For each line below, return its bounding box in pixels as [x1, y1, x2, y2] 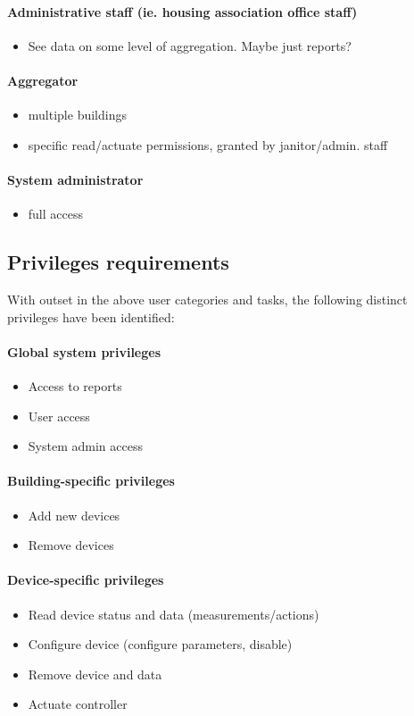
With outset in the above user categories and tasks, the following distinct [7, 289, 408, 308]
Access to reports [28, 376, 122, 395]
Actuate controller [28, 695, 128, 713]
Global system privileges [7, 342, 161, 361]
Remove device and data [28, 664, 162, 683]
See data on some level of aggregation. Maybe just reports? [28, 36, 352, 54]
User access [28, 406, 90, 425]
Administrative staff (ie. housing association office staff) [7, 2, 358, 21]
